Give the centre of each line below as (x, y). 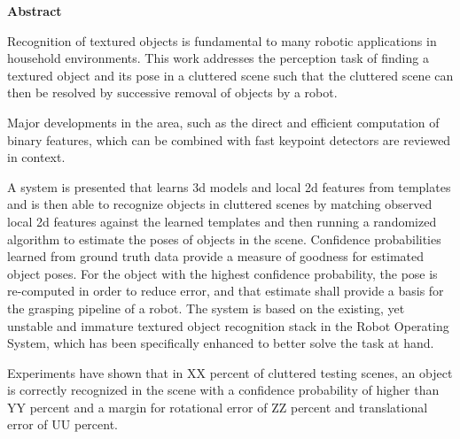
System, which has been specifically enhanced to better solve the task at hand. (221, 343)
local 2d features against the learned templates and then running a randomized (222, 221)
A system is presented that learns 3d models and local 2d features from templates (229, 186)
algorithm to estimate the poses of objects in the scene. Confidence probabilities (224, 239)
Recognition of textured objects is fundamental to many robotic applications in (222, 40)
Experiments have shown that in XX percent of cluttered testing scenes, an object (230, 372)
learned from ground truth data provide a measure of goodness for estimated (215, 256)
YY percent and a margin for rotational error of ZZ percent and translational (218, 407)
